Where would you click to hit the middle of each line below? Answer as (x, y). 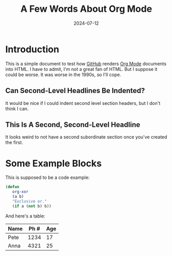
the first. (14, 142)
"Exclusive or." (30, 201)
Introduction (32, 49)
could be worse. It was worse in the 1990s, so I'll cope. (63, 75)
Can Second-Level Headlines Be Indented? (75, 91)
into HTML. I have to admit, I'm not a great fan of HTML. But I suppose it (81, 69)
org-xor (20, 192)
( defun (12, 187)
